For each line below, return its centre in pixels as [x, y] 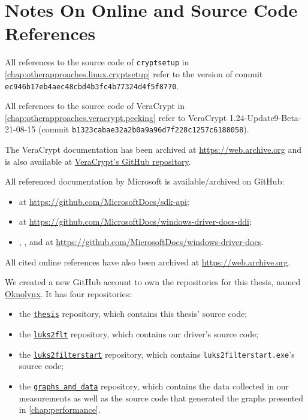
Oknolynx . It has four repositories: [68, 293]
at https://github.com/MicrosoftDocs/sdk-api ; [104, 201]
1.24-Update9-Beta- [265, 117]
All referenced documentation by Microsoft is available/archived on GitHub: [145, 181]
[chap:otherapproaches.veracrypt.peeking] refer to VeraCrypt [116, 117]
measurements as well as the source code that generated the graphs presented [161, 398]
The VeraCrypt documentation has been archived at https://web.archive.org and [153, 149]
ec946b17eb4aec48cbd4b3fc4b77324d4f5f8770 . [92, 85]
